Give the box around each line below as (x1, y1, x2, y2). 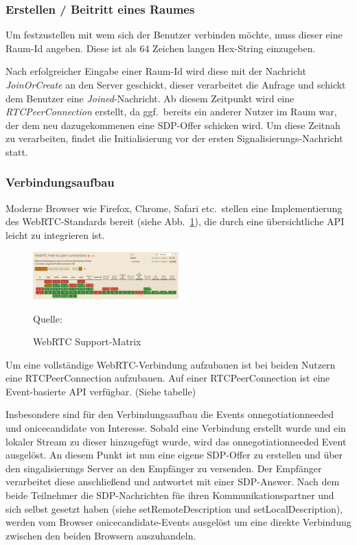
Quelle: (33, 311, 62, 325)
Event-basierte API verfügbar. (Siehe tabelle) (5, 384, 196, 398)
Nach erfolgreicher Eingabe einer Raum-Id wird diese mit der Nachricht (5, 64, 306, 78)
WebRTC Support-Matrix (33, 334, 141, 349)
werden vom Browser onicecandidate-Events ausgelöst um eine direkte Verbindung (5, 515, 352, 529)
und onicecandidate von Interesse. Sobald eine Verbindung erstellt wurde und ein (5, 421, 346, 435)
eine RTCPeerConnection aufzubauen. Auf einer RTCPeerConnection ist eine (5, 371, 330, 385)
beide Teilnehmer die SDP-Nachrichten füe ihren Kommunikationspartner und (5, 488, 334, 502)
